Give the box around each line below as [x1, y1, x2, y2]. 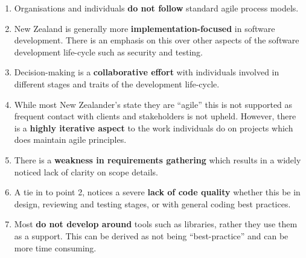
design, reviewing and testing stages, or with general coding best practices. [14, 197, 291, 210]
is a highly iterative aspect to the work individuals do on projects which [14, 121, 293, 134]
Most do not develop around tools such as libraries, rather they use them [14, 218, 298, 230]
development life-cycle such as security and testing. [14, 45, 203, 58]
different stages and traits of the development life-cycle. [14, 77, 220, 90]
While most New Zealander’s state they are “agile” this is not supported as [14, 98, 293, 110]
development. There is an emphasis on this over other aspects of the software [14, 34, 299, 46]
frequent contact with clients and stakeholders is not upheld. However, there [14, 110, 296, 122]
